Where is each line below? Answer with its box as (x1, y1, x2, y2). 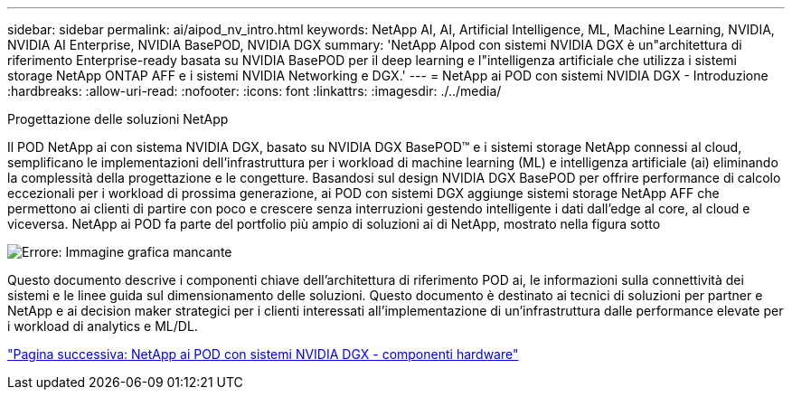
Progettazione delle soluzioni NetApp (7, 111, 229, 127)
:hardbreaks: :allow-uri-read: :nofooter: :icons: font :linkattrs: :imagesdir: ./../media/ (7, 83, 502, 99)
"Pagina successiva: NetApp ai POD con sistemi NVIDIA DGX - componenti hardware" (7, 346, 519, 362)
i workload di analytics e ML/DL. (7, 318, 198, 334)
